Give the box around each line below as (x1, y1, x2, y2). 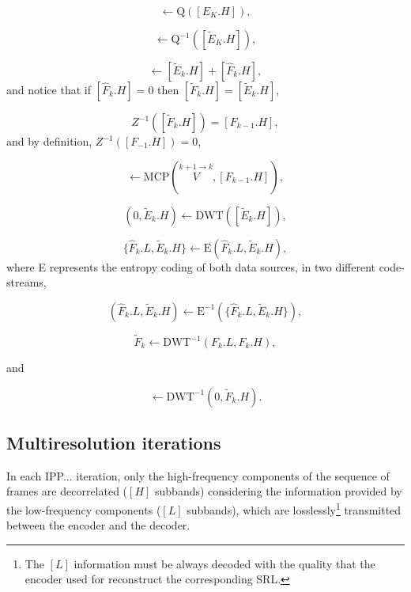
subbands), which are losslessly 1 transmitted (187, 499, 402, 518)
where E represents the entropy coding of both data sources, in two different (6, 258, 375, 275)
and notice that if (6, 82, 91, 97)
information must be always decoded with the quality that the (74, 555, 375, 571)
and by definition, (6, 133, 92, 149)
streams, (6, 274, 47, 290)
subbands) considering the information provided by (155, 483, 402, 499)
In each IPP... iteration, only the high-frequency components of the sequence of (6, 467, 390, 484)
